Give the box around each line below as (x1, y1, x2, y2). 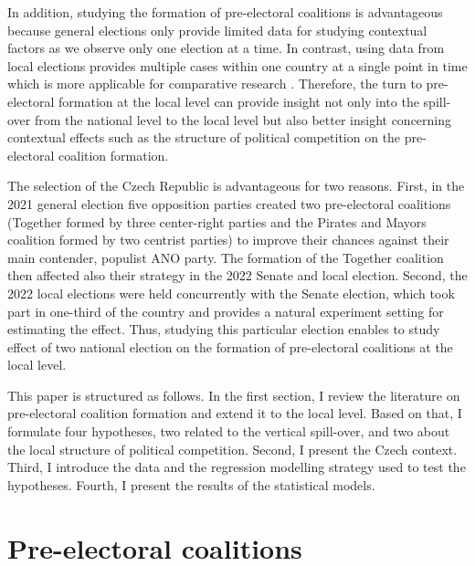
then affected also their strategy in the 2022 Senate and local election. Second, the (7, 266, 468, 285)
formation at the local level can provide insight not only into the (58, 91, 419, 110)
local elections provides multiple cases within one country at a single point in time (7, 56, 468, 75)
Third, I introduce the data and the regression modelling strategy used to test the (7, 457, 466, 477)
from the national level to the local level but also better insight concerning (34, 110, 452, 129)
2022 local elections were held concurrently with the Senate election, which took (7, 283, 455, 302)
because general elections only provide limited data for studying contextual (7, 20, 427, 39)
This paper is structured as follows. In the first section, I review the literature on (7, 385, 460, 404)
